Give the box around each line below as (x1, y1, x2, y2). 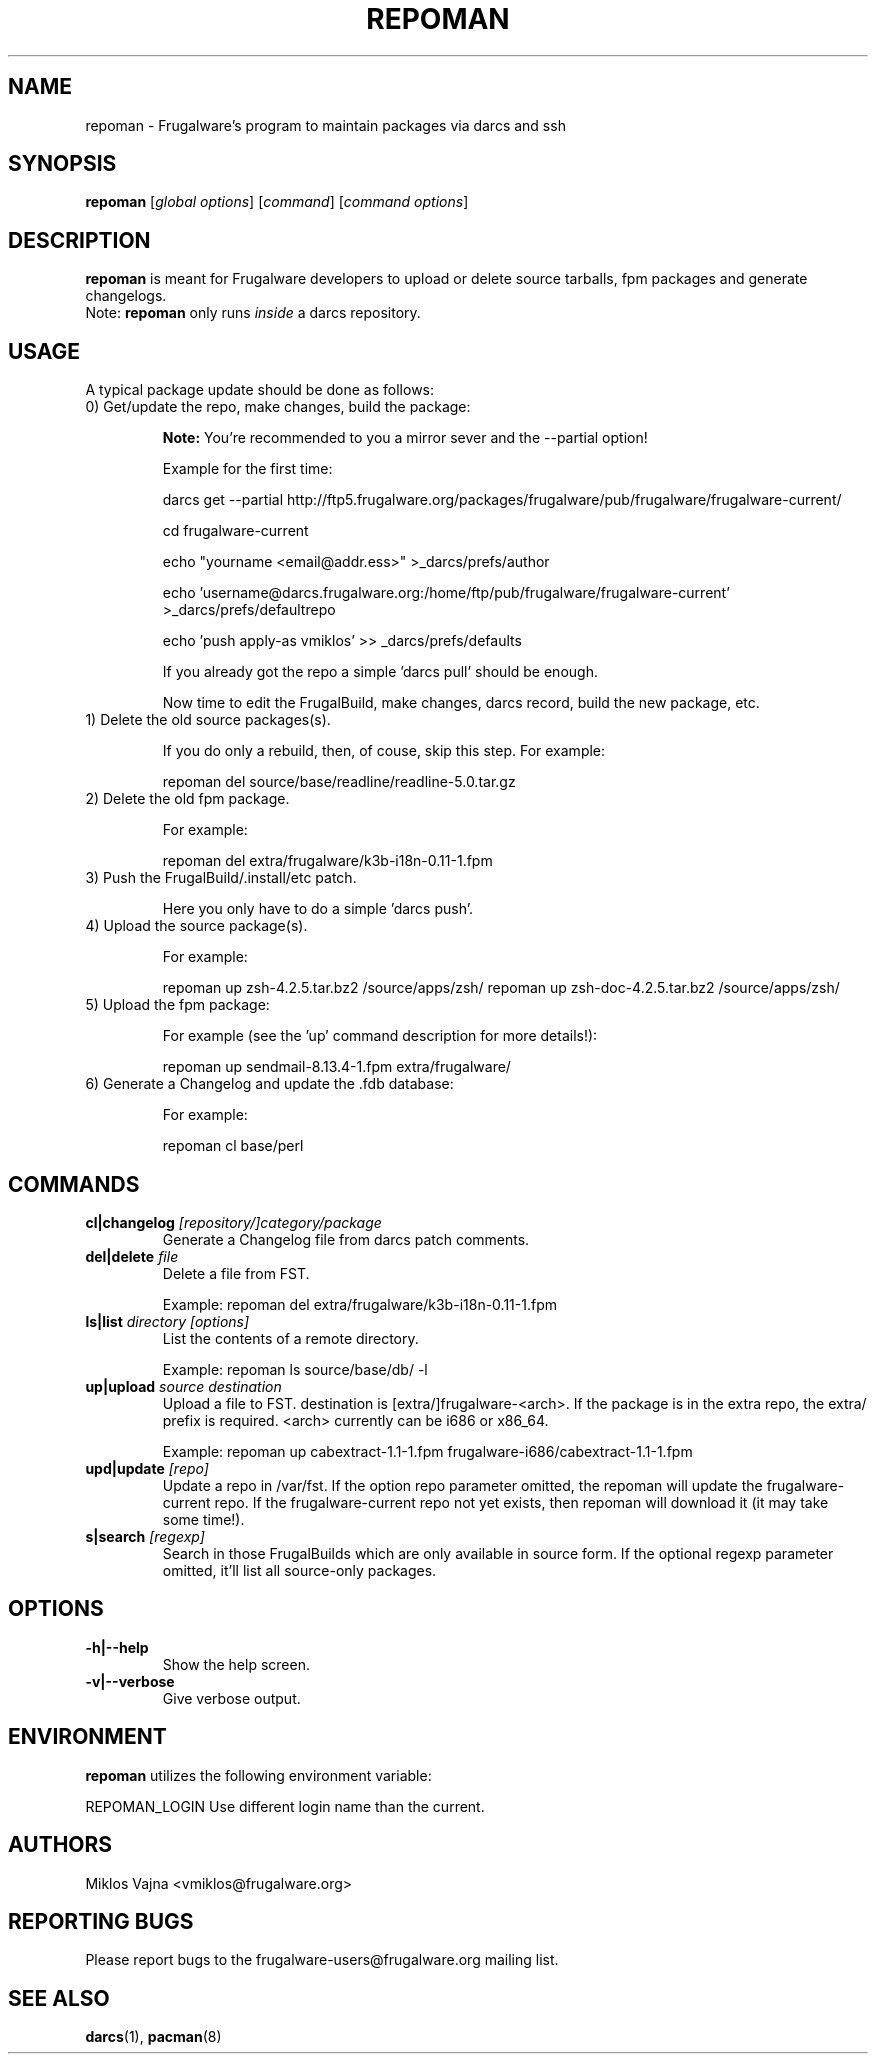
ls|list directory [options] (85, 1312, 250, 1330)
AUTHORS (8, 1832, 113, 1858)
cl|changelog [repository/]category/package (85, 1213, 382, 1231)
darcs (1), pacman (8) (85, 2028, 222, 2046)
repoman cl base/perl (162, 1137, 304, 1155)
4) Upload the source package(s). (85, 917, 308, 935)
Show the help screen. (162, 1655, 310, 1673)
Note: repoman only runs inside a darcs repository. (85, 304, 421, 322)
